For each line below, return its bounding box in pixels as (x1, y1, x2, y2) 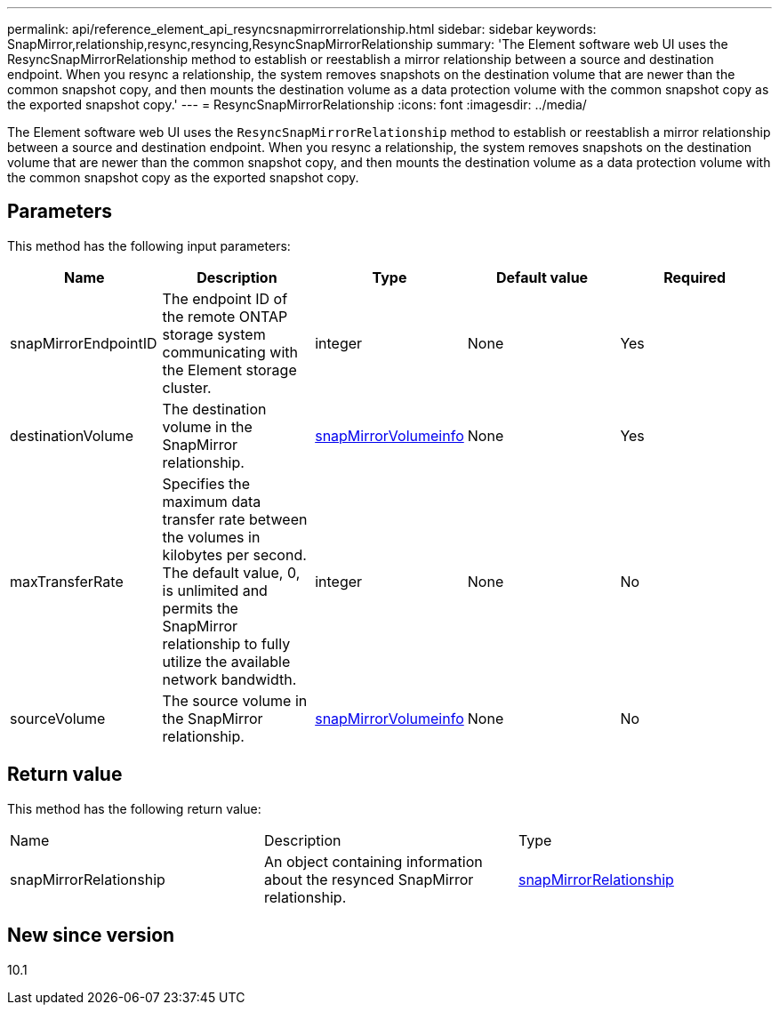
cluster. (162, 378, 212, 397)
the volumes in (162, 527, 261, 546)
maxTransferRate (10, 572, 124, 590)
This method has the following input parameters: (7, 237, 291, 253)
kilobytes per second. (162, 545, 307, 564)
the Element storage (162, 360, 297, 379)
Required (663, 268, 727, 286)
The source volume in (162, 691, 308, 710)
